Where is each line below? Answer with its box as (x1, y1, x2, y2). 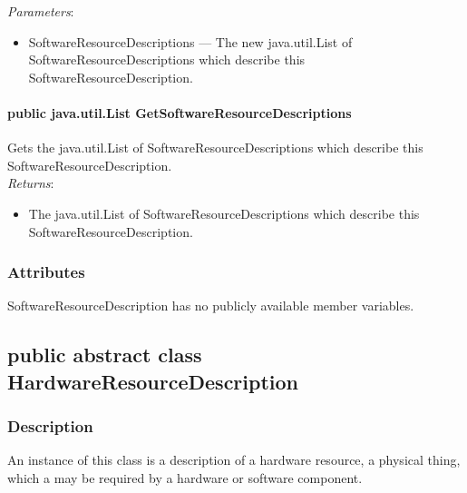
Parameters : (7, 2, 74, 20)
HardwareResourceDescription (7, 367, 299, 395)
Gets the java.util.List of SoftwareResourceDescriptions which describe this (7, 138, 423, 157)
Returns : (7, 173, 54, 192)
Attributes (7, 261, 85, 283)
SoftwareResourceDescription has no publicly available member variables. (7, 296, 414, 315)
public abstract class (7, 340, 202, 369)
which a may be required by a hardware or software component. (7, 468, 363, 487)
